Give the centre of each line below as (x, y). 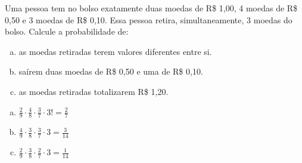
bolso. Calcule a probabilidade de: (67, 31)
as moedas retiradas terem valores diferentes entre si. (115, 51)
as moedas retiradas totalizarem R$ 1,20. (94, 91)
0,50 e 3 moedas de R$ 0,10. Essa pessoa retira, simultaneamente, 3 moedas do (149, 19)
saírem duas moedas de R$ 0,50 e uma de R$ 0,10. (111, 71)
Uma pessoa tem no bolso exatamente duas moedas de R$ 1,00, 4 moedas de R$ (151, 8)
